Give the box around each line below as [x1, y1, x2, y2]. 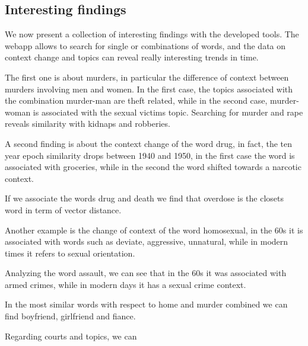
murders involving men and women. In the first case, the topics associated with [5, 82, 293, 95]
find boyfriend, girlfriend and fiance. [5, 310, 136, 322]
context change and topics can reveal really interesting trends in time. [5, 51, 259, 63]
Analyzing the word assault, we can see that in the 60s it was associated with [5, 267, 287, 279]
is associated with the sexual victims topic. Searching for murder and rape [33, 105, 303, 118]
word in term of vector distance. [5, 203, 122, 216]
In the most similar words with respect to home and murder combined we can [5, 298, 288, 310]
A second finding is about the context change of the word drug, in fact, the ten [5, 137, 293, 149]
